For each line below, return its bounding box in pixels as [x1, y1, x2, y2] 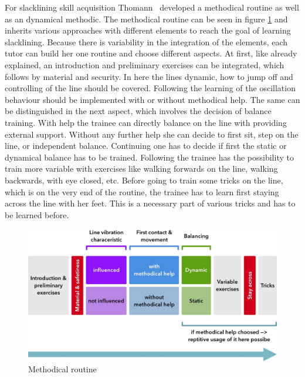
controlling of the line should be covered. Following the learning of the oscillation [5, 82, 296, 94]
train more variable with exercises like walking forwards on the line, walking [5, 162, 278, 175]
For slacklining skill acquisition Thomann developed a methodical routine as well [5, 1, 299, 13]
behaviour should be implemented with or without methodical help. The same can [5, 93, 300, 105]
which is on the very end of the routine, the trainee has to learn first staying [5, 185, 279, 198]
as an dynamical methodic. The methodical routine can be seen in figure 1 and [5, 12, 288, 25]
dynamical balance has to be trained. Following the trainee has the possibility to [5, 151, 294, 163]
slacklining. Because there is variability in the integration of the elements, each [5, 35, 288, 48]
